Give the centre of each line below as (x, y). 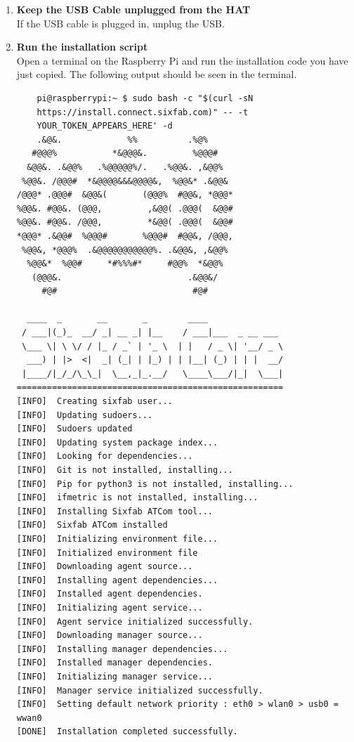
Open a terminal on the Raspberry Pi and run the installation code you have (182, 60)
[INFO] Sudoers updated (74, 429)
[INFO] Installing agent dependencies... (117, 580)
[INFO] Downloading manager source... (110, 636)
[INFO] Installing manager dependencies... (122, 649)
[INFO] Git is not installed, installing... (125, 470)
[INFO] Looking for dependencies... (105, 456)
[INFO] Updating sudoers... (85, 415)
